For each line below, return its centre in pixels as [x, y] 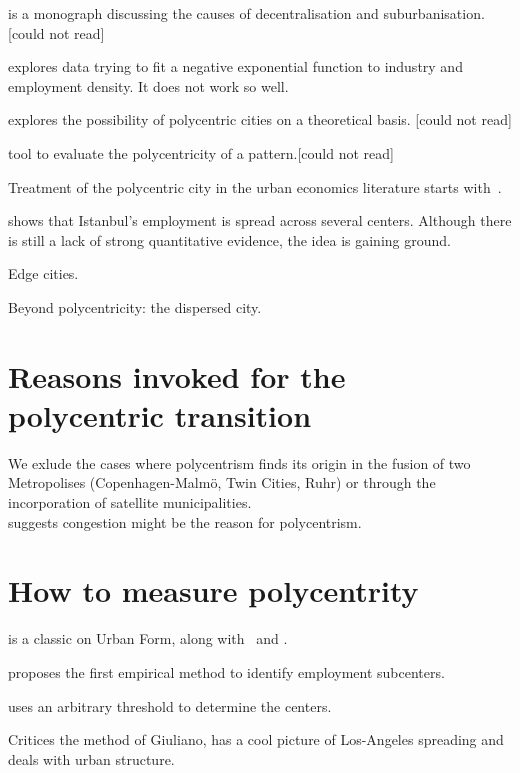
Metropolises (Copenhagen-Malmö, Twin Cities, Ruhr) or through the [222, 482]
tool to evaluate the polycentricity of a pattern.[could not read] [201, 152]
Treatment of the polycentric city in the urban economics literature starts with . [255, 186]
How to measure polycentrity [213, 590]
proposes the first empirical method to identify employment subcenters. [226, 671]
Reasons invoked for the [177, 375]
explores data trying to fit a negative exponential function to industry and [235, 66]
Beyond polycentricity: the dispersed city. [135, 306]
